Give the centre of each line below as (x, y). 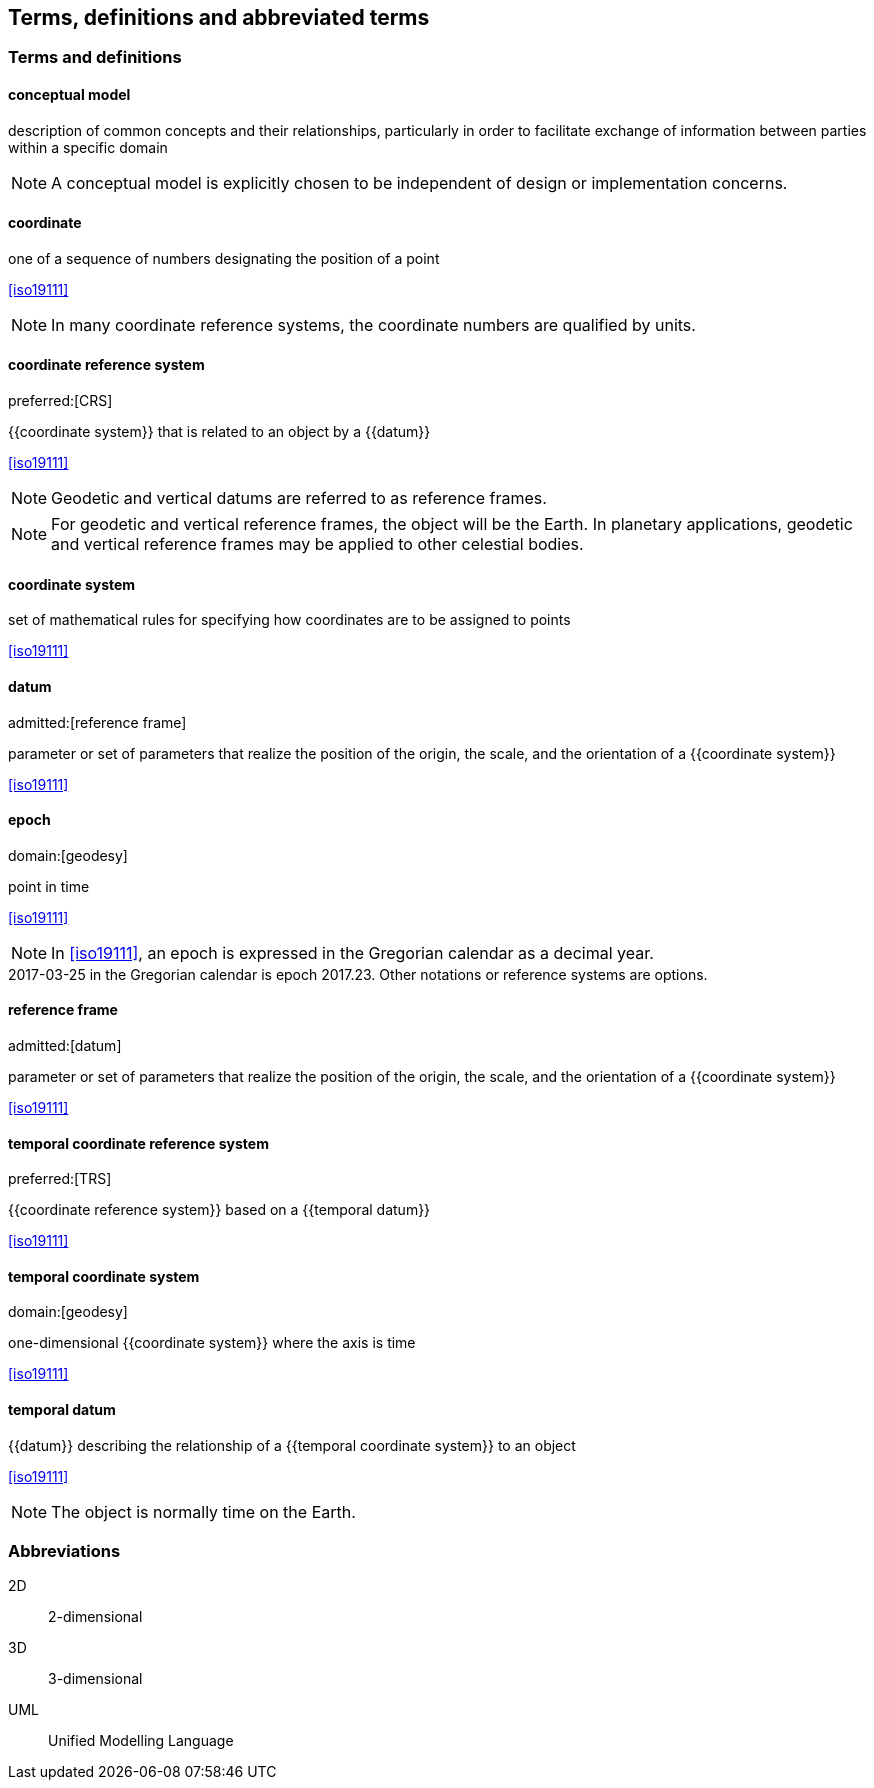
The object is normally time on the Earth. (203, 1511)
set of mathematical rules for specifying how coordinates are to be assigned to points (289, 620)
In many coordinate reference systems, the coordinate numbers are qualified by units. (373, 324)
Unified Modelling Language (141, 1741)
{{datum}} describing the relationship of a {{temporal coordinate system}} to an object (292, 1445)
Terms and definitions (95, 57)
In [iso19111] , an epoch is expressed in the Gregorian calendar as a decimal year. (352, 952)
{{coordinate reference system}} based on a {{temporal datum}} (219, 1210)
